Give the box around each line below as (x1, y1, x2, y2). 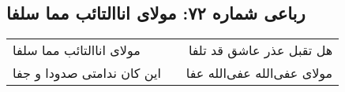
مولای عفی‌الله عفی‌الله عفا (186, 64, 333, 83)
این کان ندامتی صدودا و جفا (13, 64, 161, 83)
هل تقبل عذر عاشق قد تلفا (188, 41, 333, 60)
